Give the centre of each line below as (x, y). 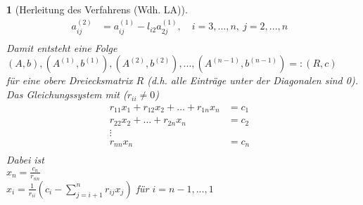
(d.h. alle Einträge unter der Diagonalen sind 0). (253, 80)
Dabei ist (25, 160)
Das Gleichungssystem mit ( (67, 94)
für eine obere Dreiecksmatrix (70, 80)
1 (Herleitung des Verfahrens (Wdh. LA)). (97, 9)
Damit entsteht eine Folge (62, 47)
